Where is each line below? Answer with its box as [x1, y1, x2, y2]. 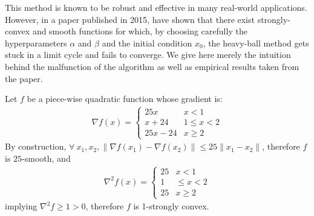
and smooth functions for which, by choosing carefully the [32, 25, 247, 37]
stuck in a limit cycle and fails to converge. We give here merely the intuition [5, 48, 291, 61]
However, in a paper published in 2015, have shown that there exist [5, 13, 255, 25]
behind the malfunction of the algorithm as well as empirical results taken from [5, 60, 299, 72]
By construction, [5, 140, 67, 153]
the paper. [5, 72, 43, 84]
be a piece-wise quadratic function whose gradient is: [27, 92, 223, 105]
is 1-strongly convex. [133, 200, 209, 212]
